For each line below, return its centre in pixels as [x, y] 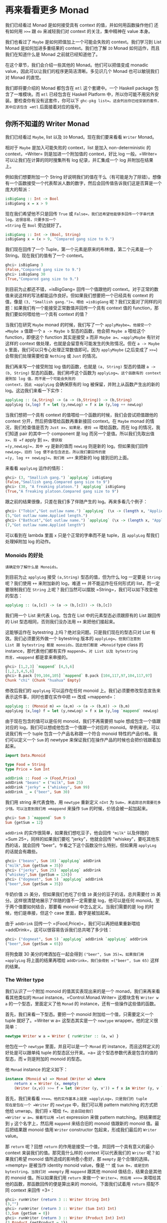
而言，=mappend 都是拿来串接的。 [38, 657]
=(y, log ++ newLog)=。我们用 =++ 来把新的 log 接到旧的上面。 [68, 458]
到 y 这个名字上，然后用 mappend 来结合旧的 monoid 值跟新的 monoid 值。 [80, 1123]
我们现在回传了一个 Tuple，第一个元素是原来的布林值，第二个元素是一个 [79, 249]
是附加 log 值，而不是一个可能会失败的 [41, 379]
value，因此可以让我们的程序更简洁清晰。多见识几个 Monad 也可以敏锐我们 [82, 71]
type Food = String [25, 764]
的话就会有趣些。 [23, 851]
